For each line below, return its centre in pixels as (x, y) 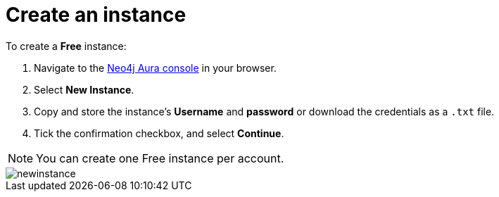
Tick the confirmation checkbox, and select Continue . (159, 133)
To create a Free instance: (66, 46)
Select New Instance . (84, 89)
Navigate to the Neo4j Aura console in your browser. (155, 68)
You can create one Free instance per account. (160, 158)
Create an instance (96, 15)
